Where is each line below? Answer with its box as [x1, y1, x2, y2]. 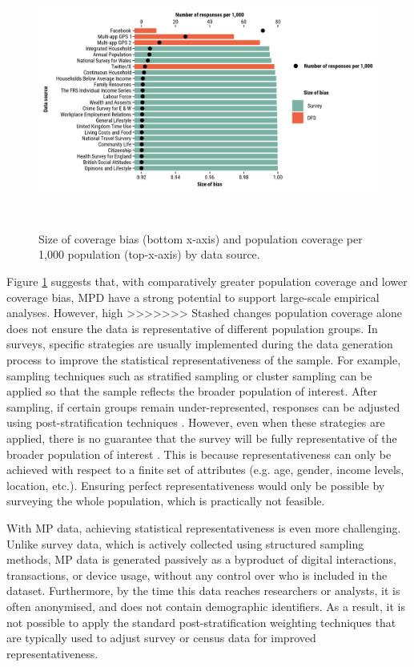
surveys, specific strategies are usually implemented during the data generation [6, 336, 393, 352]
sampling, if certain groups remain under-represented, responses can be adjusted [6, 398, 400, 415]
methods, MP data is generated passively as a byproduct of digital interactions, [6, 551, 396, 568]
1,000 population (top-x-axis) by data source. [38, 246, 260, 263]
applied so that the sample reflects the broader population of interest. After [6, 383, 377, 400]
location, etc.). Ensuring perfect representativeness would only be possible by [6, 476, 385, 493]
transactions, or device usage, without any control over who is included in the [6, 566, 388, 583]
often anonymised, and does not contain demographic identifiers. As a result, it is [6, 597, 405, 614]
